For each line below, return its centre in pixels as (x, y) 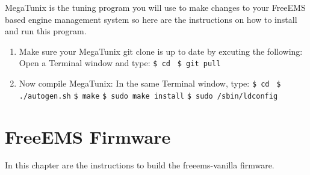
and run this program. (46, 31)
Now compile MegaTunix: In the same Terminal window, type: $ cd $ (150, 83)
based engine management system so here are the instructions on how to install (151, 19)
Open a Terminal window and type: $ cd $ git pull (120, 63)
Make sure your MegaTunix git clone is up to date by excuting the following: (161, 51)
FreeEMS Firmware (88, 136)
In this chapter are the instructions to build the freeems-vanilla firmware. (140, 165)
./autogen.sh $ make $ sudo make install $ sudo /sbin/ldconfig (148, 96)
